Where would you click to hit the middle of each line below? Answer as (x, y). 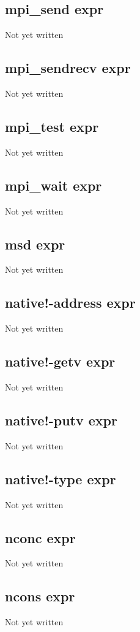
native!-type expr (61, 478)
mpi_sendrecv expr (68, 68)
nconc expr (40, 537)
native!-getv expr (60, 361)
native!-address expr (70, 303)
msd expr (35, 244)
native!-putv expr (61, 420)
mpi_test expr (52, 126)
